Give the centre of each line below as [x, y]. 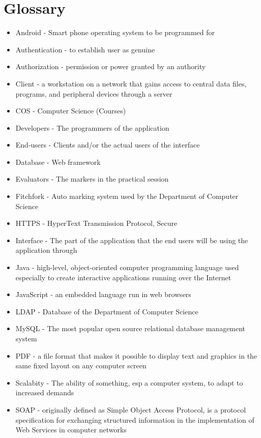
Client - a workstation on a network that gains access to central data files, [131, 83]
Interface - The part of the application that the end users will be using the [132, 240]
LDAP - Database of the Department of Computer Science [107, 311]
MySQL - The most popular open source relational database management [130, 328]
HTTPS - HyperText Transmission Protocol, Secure [96, 223]
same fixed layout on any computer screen [81, 366]
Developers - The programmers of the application [92, 127]
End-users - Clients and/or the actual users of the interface [108, 145]
